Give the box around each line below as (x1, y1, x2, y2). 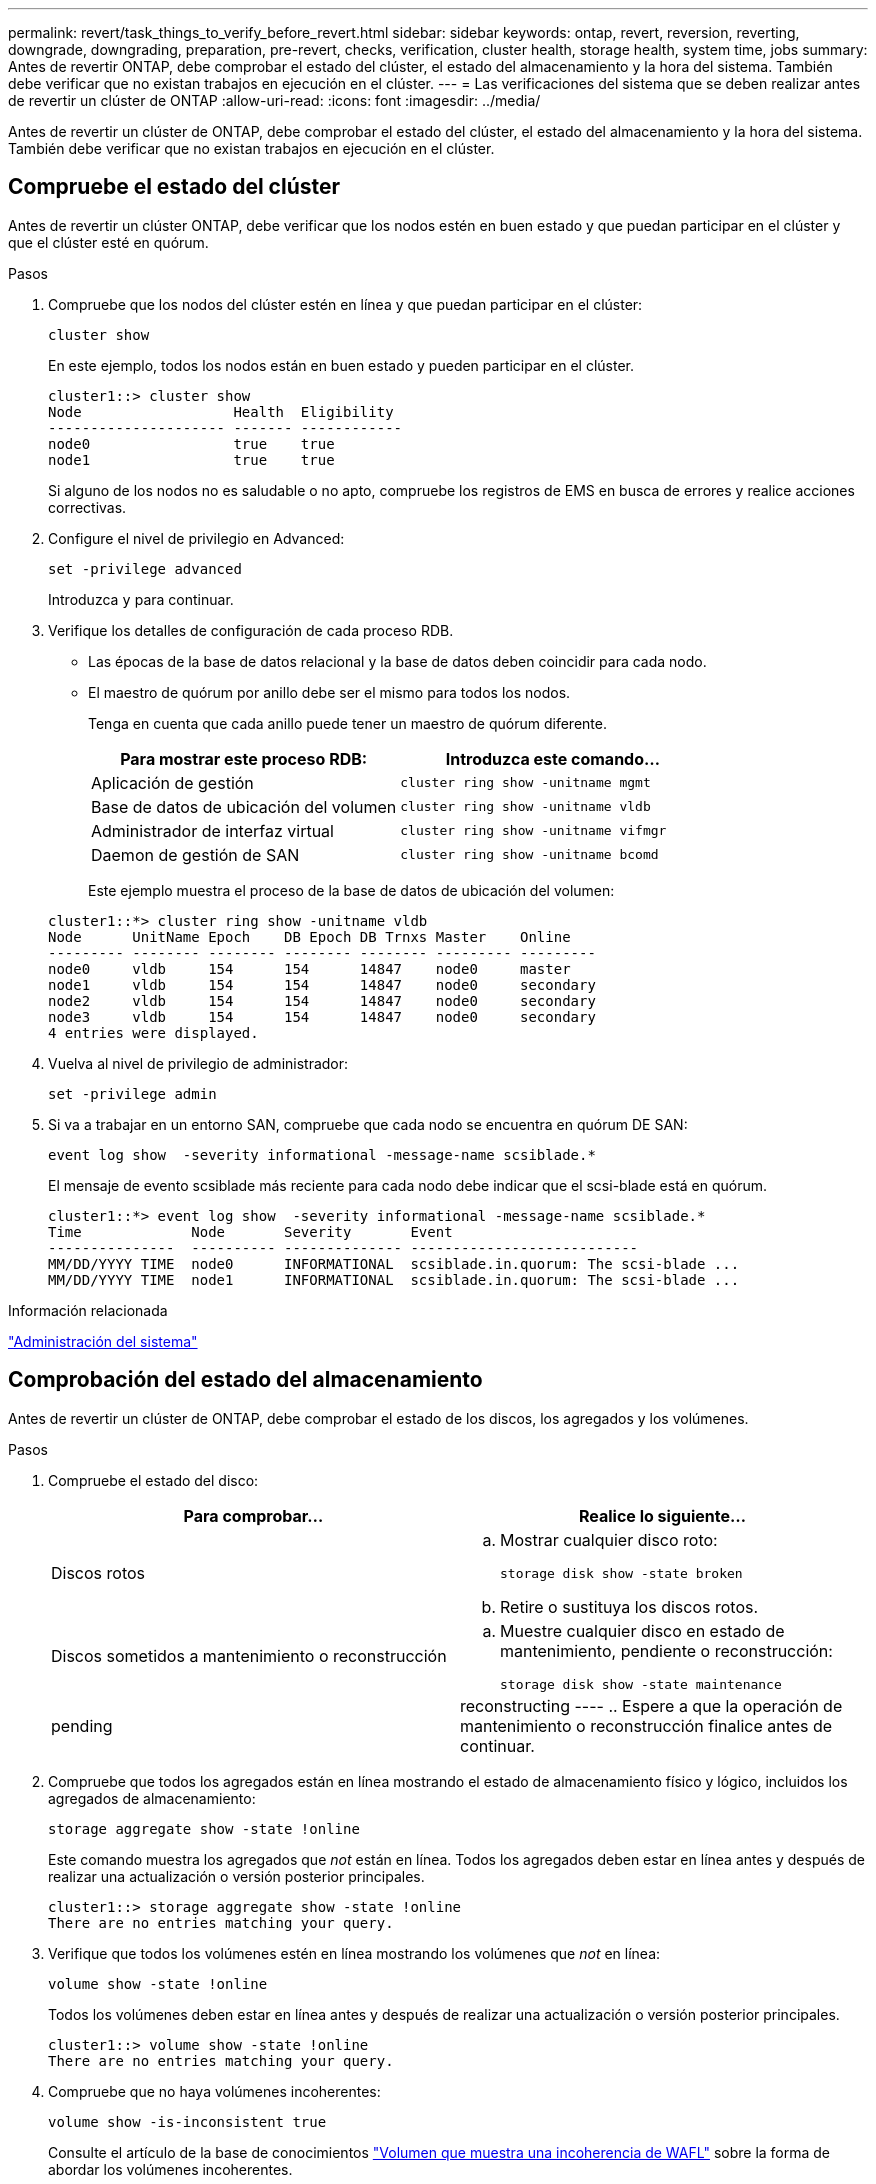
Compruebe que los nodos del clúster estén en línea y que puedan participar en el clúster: (48, 295, 643, 313)
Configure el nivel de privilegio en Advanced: (48, 529, 345, 547)
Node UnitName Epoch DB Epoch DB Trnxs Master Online (48, 928, 571, 945)
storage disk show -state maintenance (500, 1676, 782, 1692)
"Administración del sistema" (8, 1332, 198, 1350)
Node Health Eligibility (48, 403, 394, 420)
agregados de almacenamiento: (48, 1789, 256, 1807)
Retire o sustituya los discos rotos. (500, 1596, 759, 1617)
